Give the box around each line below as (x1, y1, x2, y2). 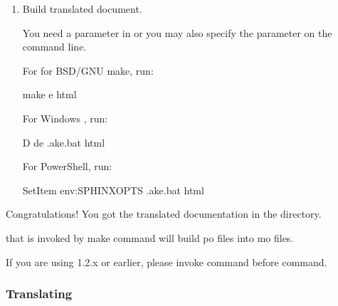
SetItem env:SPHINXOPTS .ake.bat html (22, 182, 204, 197)
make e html (22, 87, 77, 102)
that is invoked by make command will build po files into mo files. (6, 230, 294, 245)
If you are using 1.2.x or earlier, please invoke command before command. (6, 254, 327, 269)
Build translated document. (22, 1, 142, 16)
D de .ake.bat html (22, 134, 105, 149)
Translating (6, 285, 73, 302)
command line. (22, 39, 87, 54)
